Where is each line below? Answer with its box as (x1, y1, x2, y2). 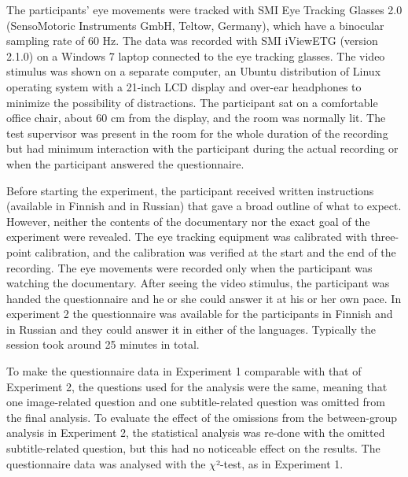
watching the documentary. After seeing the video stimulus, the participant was (6, 275, 390, 291)
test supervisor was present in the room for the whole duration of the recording (6, 124, 388, 141)
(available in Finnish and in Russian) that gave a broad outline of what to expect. (6, 198, 402, 214)
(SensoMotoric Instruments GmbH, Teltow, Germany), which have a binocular (6, 17, 384, 33)
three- (370, 228, 399, 245)
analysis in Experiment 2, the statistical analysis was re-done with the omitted (6, 424, 385, 441)
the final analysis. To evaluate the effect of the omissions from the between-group (6, 409, 398, 425)
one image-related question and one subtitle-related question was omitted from (6, 394, 385, 410)
